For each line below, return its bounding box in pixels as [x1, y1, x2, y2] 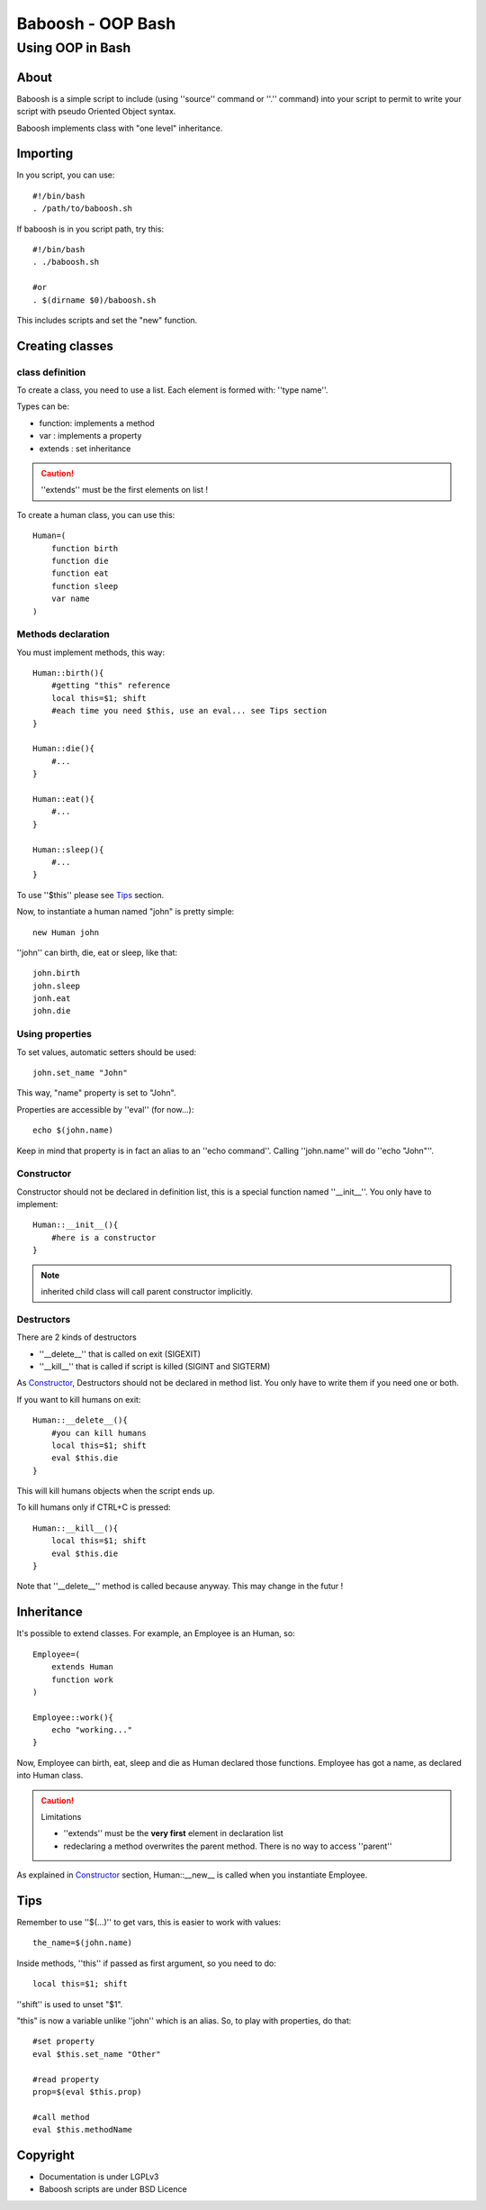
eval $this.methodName [32, 2124, 133, 2135]
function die [50, 555, 109, 566]
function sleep [50, 581, 119, 591]
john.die [32, 1005, 71, 1016]
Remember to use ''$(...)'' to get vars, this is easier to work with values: [16, 1917, 282, 1928]
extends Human [50, 1662, 114, 1672]
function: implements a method [39, 417, 155, 428]
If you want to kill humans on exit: [16, 1394, 141, 1405]
